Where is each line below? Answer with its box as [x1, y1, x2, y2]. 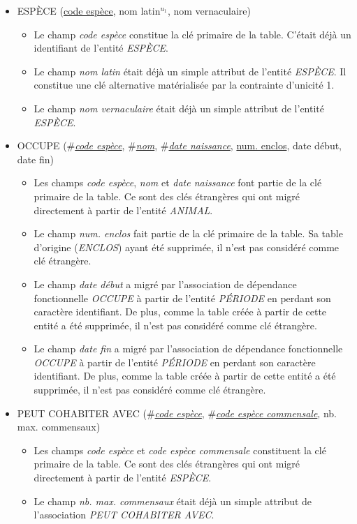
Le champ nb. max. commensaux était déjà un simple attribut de [34, 493, 312, 508]
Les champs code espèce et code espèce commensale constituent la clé [34, 442, 326, 457]
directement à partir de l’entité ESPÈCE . [34, 470, 212, 485]
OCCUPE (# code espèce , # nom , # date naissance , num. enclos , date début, [17, 138, 342, 153]
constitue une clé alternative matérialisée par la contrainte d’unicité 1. [34, 77, 335, 92]
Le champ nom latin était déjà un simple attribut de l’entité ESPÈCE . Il [34, 63, 347, 78]
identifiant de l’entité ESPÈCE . [34, 40, 168, 55]
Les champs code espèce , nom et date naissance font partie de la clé [34, 175, 322, 190]
